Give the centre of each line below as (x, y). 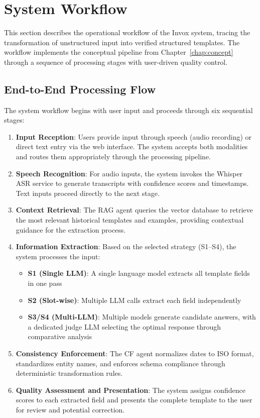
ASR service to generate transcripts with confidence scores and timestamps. (132, 183)
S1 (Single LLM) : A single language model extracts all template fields (139, 273)
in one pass (45, 283)
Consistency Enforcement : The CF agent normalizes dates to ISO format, (135, 353)
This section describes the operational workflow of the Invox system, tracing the (127, 32)
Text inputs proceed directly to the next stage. (88, 193)
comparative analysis (60, 336)
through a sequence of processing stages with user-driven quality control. (116, 62)
